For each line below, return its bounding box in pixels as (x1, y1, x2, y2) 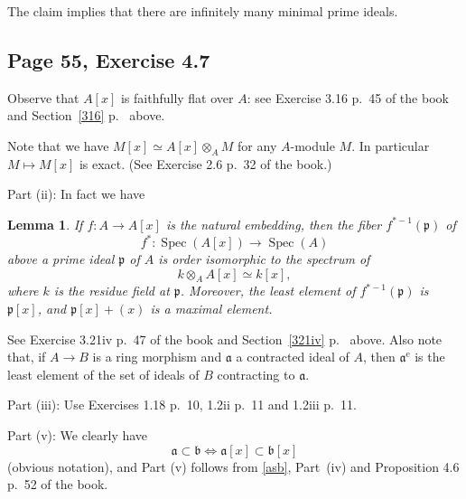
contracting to (217, 364, 295, 383)
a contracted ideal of (236, 347, 349, 366)
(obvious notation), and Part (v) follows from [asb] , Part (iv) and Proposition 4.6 (7, 457, 460, 475)
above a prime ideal (7, 249, 115, 268)
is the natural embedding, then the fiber (165, 214, 382, 233)
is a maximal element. (150, 299, 273, 318)
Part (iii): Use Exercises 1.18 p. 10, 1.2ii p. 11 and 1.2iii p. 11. (7, 395, 357, 414)
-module (290, 136, 335, 155)
